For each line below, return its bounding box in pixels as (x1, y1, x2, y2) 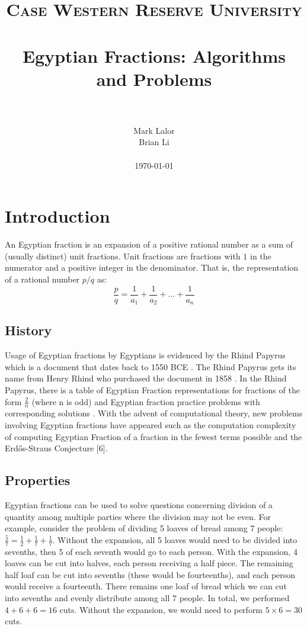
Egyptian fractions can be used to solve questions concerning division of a (5, 499, 273, 511)
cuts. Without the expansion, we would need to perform (59, 603, 263, 615)
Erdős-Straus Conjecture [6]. (5, 442, 108, 454)
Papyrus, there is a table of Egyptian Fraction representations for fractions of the (5, 384, 300, 396)
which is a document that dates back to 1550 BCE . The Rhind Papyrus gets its (5, 360, 296, 373)
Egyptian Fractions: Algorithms (22, 43, 286, 68)
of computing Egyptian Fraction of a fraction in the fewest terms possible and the (5, 430, 302, 442)
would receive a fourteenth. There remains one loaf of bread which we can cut (5, 580, 287, 592)
